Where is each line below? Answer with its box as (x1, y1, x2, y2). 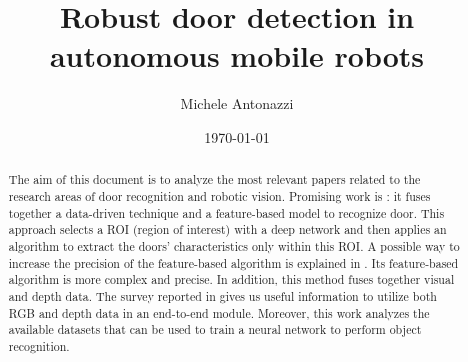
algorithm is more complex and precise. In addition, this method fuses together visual (8, 271, 455, 288)
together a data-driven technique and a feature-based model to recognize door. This (8, 204, 445, 221)
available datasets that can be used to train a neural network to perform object (8, 321, 422, 338)
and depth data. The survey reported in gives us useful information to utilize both (8, 287, 437, 304)
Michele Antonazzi (180, 93, 294, 114)
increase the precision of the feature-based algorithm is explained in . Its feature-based (8, 254, 459, 271)
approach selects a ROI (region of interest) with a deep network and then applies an (8, 221, 447, 238)
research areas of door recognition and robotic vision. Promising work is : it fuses (8, 187, 431, 204)
